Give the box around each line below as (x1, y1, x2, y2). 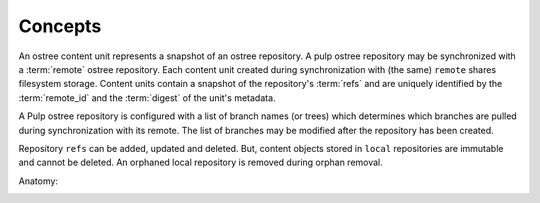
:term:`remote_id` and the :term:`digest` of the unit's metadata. (18, 91, 276, 104)
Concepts (18, 15, 102, 37)
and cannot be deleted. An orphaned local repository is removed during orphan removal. (18, 156, 384, 169)
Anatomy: (18, 175, 59, 187)
